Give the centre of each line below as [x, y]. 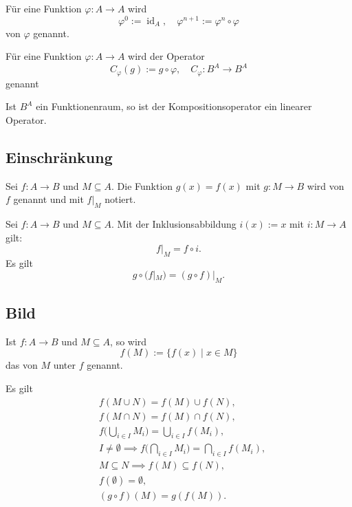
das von [22, 365]
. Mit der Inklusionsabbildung [174, 224]
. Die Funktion [142, 185]
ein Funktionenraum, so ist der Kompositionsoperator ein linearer [174, 106]
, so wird [129, 341]
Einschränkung [59, 157]
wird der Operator [166, 56]
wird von [326, 185]
